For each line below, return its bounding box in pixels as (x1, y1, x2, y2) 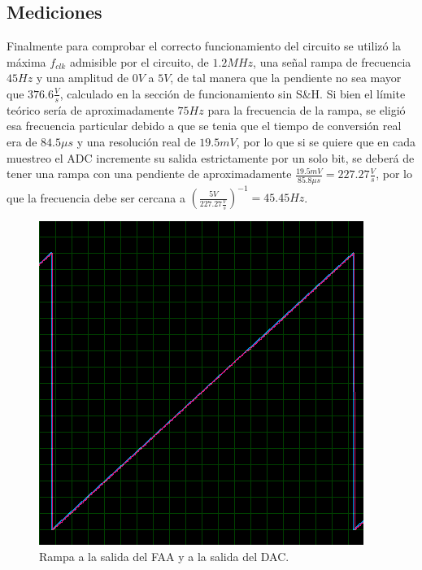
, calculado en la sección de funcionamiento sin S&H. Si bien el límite (59, 85, 406, 102)
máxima (7, 53, 46, 70)
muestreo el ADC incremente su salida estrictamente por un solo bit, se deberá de (7, 149, 415, 166)
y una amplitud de (36, 69, 129, 86)
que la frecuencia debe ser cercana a (7, 189, 185, 205)
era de (7, 133, 37, 150)
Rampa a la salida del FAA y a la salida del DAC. (39, 547, 289, 564)
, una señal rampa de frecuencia (253, 53, 411, 70)
